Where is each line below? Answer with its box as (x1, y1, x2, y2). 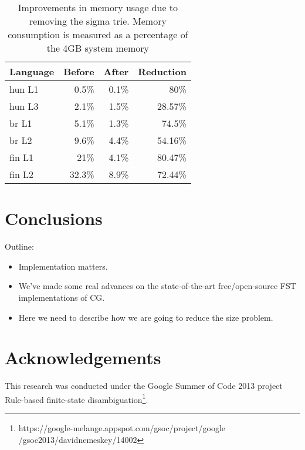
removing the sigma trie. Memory (29, 14, 167, 28)
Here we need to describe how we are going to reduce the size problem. (18, 311, 273, 323)
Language (9, 65, 55, 78)
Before (63, 65, 94, 78)
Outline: (5, 240, 34, 253)
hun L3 (9, 99, 39, 113)
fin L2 (9, 167, 34, 181)
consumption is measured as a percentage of (8, 28, 188, 41)
